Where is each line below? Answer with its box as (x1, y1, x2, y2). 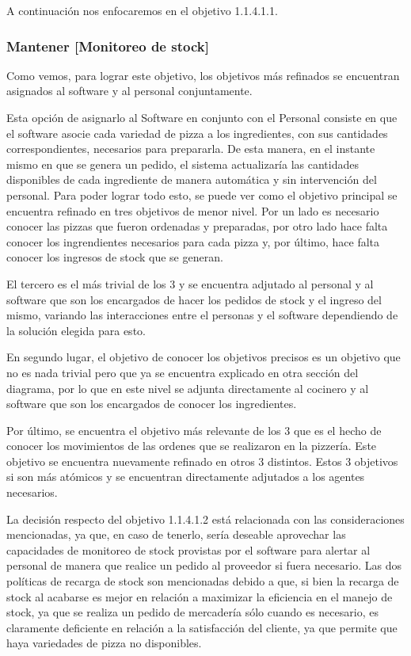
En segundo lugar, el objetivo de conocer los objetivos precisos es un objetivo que (6, 349, 401, 365)
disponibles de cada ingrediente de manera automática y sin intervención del (6, 171, 377, 188)
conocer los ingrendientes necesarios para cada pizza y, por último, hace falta (6, 233, 380, 250)
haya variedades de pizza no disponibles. (6, 635, 202, 651)
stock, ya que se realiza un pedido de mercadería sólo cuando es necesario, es (6, 604, 379, 620)
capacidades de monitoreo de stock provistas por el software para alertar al (6, 541, 371, 558)
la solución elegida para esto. (6, 322, 146, 338)
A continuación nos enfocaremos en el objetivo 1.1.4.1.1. (6, 2, 278, 18)
